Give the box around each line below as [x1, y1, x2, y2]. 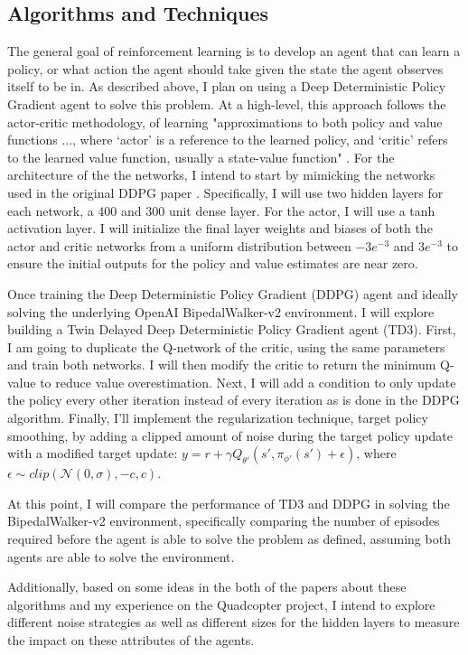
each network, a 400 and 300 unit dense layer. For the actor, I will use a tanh [7, 201, 435, 220]
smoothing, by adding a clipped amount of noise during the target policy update [7, 426, 454, 444]
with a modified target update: [7, 444, 178, 463]
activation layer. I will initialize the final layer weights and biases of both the [7, 219, 433, 238]
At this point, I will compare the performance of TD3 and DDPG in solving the [7, 493, 450, 512]
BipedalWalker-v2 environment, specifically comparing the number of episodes [7, 511, 440, 530]
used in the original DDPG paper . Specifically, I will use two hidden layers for [7, 182, 444, 201]
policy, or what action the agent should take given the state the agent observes [7, 59, 444, 78]
